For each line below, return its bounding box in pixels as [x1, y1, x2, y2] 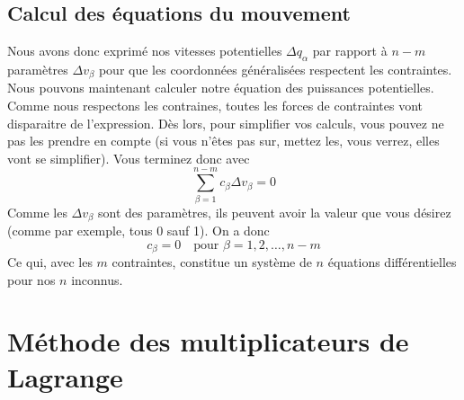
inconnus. [71, 270, 123, 289]
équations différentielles [327, 253, 457, 271]
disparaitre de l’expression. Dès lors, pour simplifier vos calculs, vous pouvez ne [7, 113, 444, 132]
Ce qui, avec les [7, 253, 93, 271]
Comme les [7, 202, 67, 221]
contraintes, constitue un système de [112, 253, 312, 271]
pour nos [7, 270, 56, 289]
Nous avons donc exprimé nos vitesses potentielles [7, 41, 282, 60]
